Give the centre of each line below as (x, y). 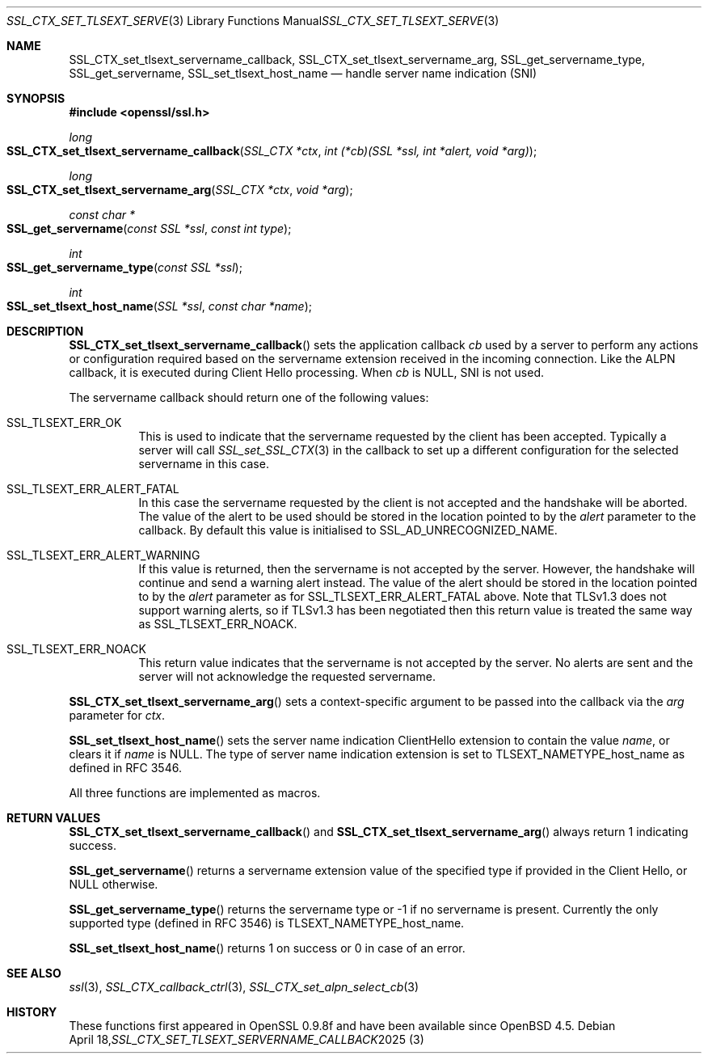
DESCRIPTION (45, 331)
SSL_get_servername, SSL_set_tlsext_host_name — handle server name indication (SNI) (303, 73)
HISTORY (32, 1012)
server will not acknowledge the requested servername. (287, 676)
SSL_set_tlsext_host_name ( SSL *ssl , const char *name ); (160, 306)
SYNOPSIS (36, 98)
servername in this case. (204, 464)
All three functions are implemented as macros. (195, 793)
